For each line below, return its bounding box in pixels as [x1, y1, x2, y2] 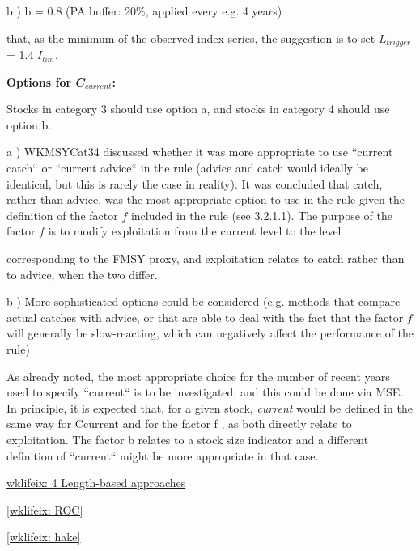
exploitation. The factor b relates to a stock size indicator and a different [6, 430, 369, 447]
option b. [6, 116, 52, 133]
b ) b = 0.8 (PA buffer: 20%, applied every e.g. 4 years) [6, 2, 282, 19]
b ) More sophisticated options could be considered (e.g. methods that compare [6, 293, 401, 310]
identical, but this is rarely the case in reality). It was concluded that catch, [6, 175, 383, 192]
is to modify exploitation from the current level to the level [48, 223, 342, 239]
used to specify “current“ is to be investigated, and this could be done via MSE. [6, 384, 404, 401]
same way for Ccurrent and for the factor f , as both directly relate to [6, 415, 352, 432]
